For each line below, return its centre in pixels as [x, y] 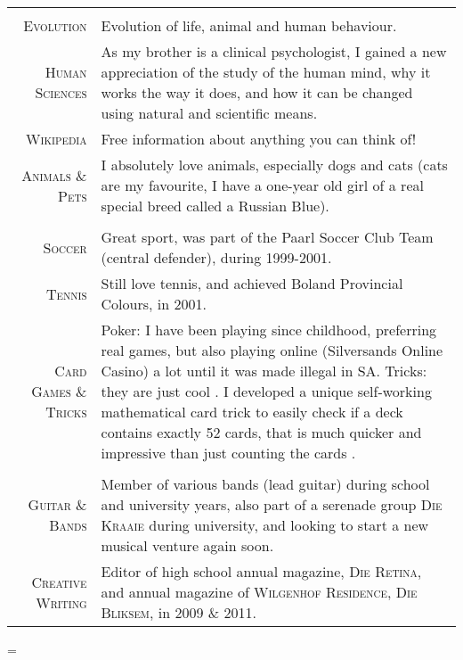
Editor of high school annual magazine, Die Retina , [261, 571]
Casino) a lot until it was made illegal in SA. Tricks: [264, 371]
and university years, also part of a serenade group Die [272, 504]
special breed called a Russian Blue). [215, 206]
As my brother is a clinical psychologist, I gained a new [274, 51]
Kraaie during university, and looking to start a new [265, 525]
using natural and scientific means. [209, 113]
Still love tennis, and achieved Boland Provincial [252, 283]
